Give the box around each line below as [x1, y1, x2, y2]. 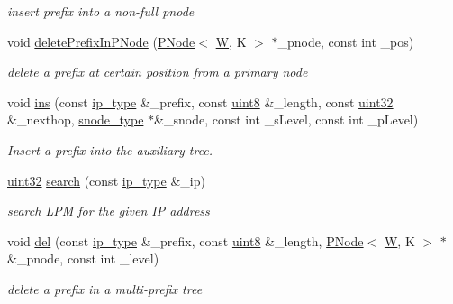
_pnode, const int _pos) [277, 32, 414, 51]
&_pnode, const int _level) [7, 249, 159, 268]
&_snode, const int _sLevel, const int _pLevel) [154, 110, 419, 129]
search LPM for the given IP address [7, 201, 210, 220]
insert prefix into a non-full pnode [7, 2, 195, 20]
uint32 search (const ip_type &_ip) [7, 170, 205, 189]
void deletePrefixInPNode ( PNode [7, 32, 195, 51]
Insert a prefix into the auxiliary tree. [7, 140, 213, 159]
